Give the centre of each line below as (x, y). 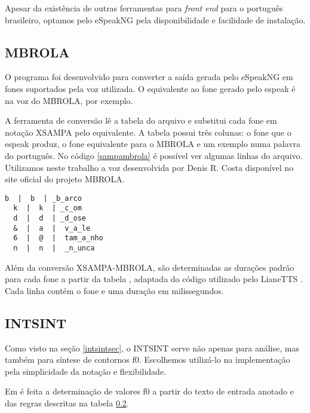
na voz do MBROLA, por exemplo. (69, 100)
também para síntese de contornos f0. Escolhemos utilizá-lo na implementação (148, 360)
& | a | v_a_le (52, 228)
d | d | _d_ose (50, 218)
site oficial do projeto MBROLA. (65, 179)
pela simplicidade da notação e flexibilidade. (85, 371)
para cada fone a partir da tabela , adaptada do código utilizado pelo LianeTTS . (154, 279)
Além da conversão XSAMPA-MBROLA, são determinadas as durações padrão (150, 267)
